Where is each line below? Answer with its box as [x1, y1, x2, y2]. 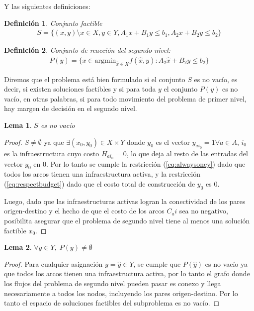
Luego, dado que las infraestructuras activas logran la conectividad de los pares [4, 196, 246, 206]
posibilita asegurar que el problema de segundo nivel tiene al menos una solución [4, 215, 250, 226]
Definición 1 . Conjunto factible [4, 17, 102, 28]
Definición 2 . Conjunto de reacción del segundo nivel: [4, 45, 171, 55]
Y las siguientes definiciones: [4, 1, 90, 11]
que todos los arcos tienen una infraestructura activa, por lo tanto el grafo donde [4, 268, 250, 279]
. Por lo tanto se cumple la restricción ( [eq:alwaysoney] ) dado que [46, 158, 246, 169]
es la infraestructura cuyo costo [4, 148, 99, 158]
